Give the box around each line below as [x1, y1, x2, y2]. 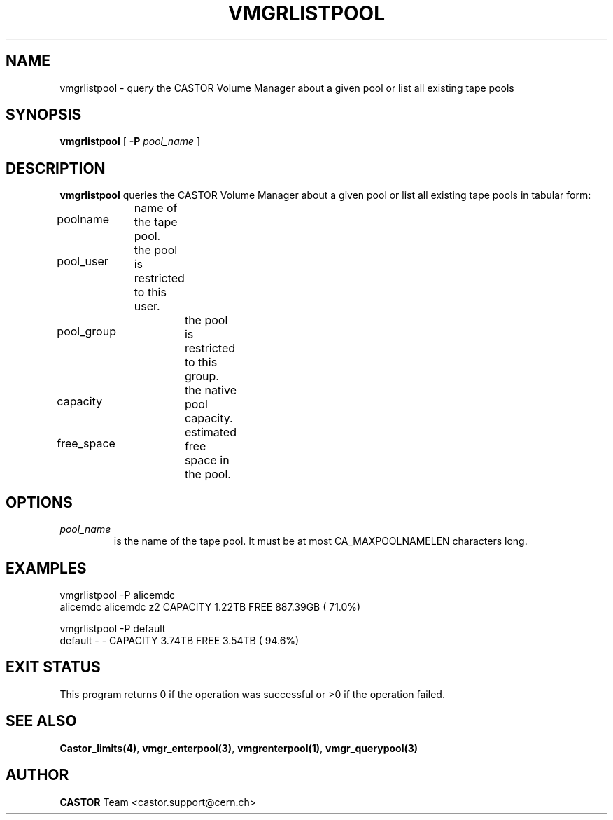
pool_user [57, 254, 108, 269]
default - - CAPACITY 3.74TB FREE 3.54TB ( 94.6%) [59, 634, 300, 646]
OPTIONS [6, 493, 73, 511]
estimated [184, 425, 237, 440]
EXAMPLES [6, 559, 87, 577]
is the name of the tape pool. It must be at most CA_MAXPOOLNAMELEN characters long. [113, 535, 528, 548]
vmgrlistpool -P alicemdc [59, 588, 175, 601]
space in [184, 453, 230, 468]
